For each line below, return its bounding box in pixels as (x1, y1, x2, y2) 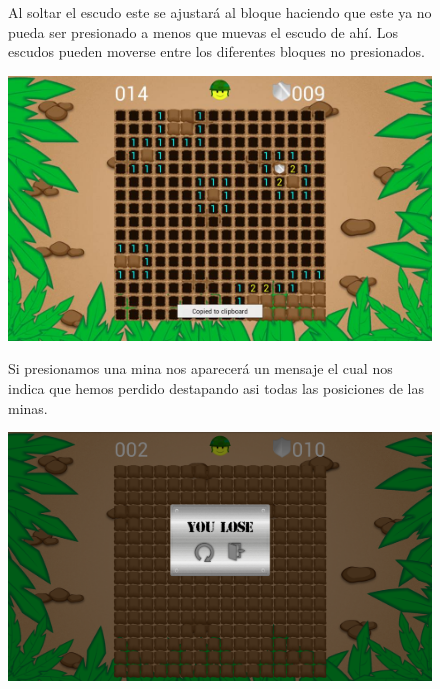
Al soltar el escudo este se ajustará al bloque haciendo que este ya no (8, 2, 432, 22)
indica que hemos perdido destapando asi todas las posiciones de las (8, 377, 424, 398)
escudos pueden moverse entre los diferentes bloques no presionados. (8, 41, 425, 62)
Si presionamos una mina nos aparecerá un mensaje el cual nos (8, 358, 393, 379)
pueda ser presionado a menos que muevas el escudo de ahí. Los (8, 21, 398, 42)
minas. (8, 397, 48, 418)
